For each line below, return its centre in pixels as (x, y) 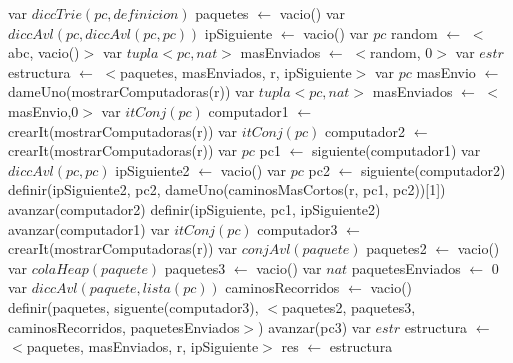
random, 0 (401, 52)
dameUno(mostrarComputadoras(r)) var (131, 91)
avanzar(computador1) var (89, 228)
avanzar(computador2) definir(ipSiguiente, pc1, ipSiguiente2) (194, 208)
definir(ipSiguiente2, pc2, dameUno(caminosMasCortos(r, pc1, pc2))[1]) (227, 189)
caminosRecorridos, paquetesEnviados (124, 326)
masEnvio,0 (43, 110)
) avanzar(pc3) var (314, 326)
